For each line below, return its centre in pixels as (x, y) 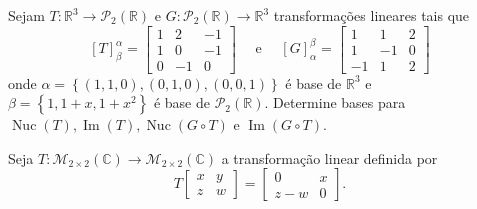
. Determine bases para (335, 102)
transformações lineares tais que (371, 15)
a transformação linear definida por (329, 157)
